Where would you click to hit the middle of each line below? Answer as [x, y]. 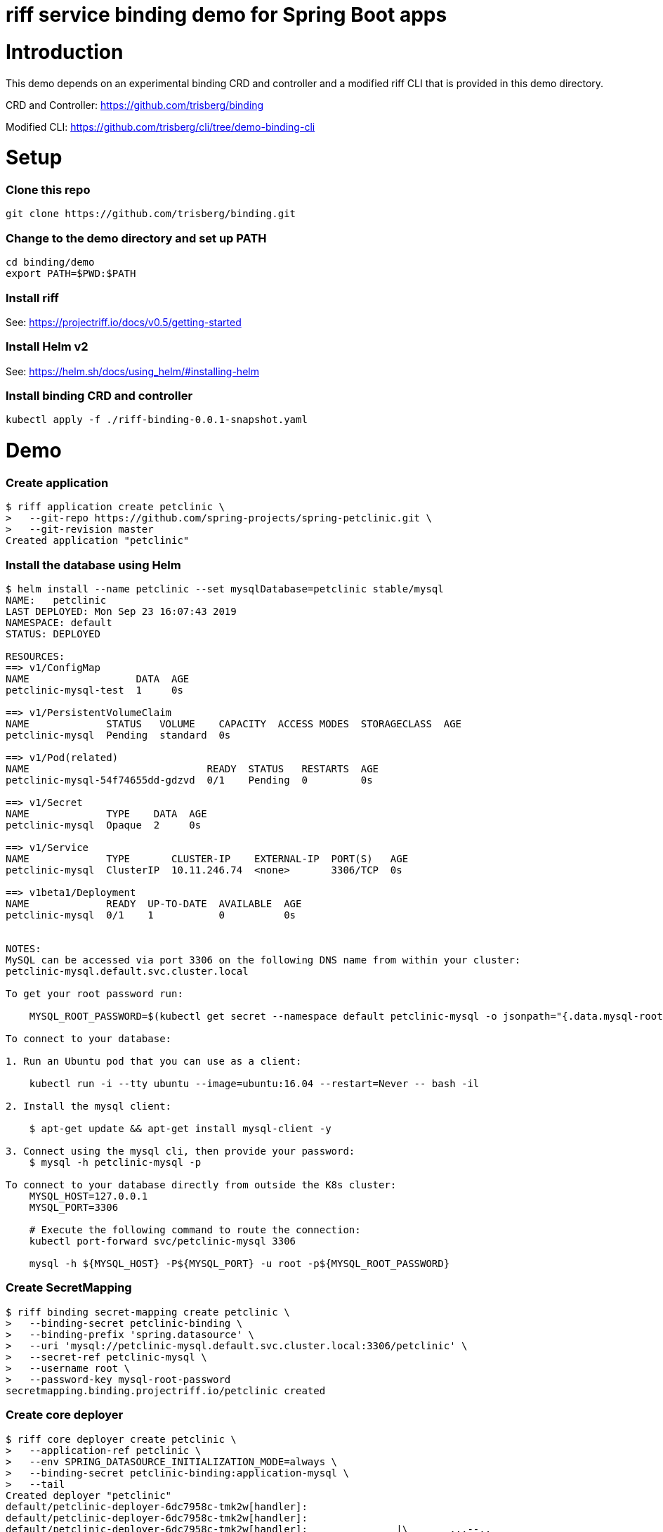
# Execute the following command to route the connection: [195, 1230]
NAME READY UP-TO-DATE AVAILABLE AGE [154, 904]
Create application [57, 482]
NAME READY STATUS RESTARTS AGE [192, 769]
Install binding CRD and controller [99, 396]
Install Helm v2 [47, 347]
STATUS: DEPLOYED [53, 634]
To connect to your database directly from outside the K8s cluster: [201, 1185]
